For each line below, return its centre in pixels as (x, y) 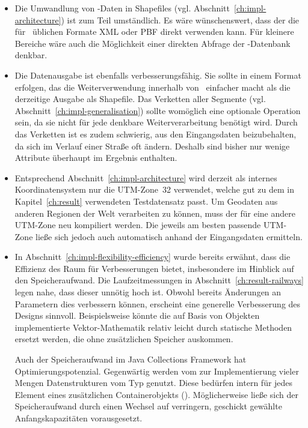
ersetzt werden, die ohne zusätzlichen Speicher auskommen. (124, 339)
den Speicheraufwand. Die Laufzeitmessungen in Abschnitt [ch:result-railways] (159, 280)
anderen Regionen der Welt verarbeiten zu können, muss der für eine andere (155, 213)
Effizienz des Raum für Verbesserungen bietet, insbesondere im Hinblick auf (154, 268)
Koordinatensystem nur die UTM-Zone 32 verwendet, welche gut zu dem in (154, 189)
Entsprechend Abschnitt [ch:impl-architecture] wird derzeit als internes (146, 177)
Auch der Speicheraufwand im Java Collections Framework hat (131, 359)
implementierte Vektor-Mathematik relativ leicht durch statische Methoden (153, 327)
